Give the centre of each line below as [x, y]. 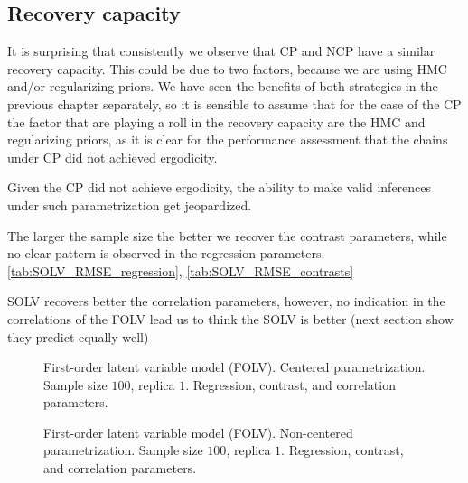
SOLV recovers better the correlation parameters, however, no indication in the [226, 301]
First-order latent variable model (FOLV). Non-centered [198, 432]
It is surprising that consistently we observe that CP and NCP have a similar [221, 51]
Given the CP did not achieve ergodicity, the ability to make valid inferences [220, 187]
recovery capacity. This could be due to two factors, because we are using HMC [227, 68]
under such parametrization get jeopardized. [130, 204]
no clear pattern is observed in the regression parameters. [166, 253]
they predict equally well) [78, 336]
